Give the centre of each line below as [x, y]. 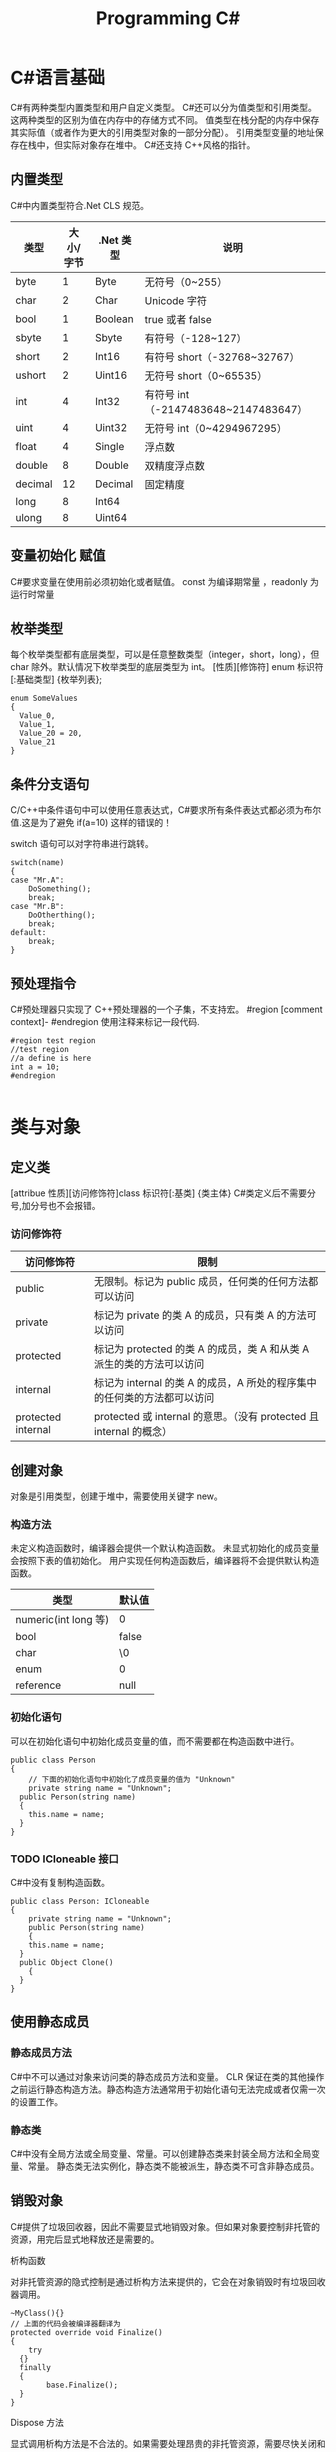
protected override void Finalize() [86, 2332]
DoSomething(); [60, 889]
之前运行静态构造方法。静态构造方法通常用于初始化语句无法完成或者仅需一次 [168, 2089]
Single [109, 446]
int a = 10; [35, 1067]
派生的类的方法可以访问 [149, 1364]
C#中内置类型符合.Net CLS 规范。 [80, 205]
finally [35, 2367]
